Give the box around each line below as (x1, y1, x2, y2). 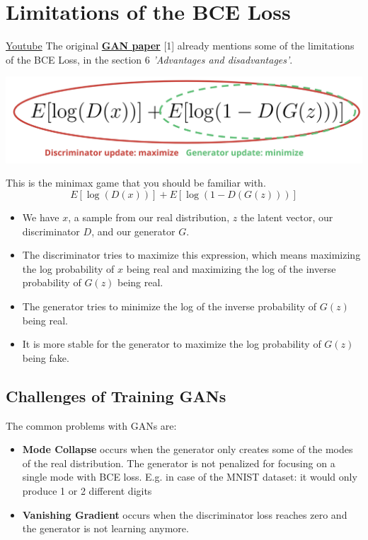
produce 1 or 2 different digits (22, 483, 152, 498)
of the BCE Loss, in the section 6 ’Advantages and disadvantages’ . (6, 52, 293, 66)
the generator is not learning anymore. (22, 521, 189, 536)
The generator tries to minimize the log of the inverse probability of (22, 299, 317, 314)
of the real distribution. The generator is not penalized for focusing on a (22, 455, 335, 470)
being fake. (22, 350, 69, 365)
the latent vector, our (240, 210, 333, 225)
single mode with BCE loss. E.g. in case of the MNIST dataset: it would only (22, 469, 357, 484)
